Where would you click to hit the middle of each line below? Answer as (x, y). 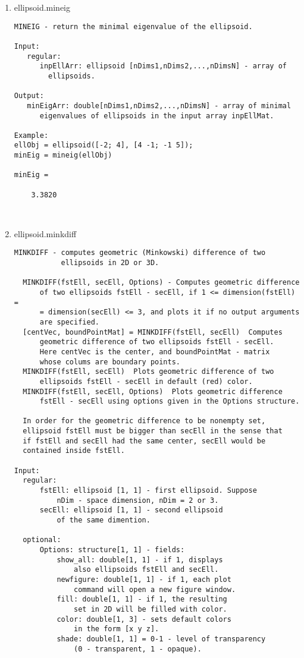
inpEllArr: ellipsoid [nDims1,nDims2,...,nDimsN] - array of (163, 66)
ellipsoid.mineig (42, 7)
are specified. (69, 322)
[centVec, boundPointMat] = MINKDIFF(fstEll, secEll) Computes (153, 332)
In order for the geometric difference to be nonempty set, (144, 421)
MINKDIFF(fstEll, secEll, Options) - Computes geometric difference (161, 283)
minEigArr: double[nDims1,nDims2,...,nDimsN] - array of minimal (159, 106)
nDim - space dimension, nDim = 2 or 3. (138, 500)
